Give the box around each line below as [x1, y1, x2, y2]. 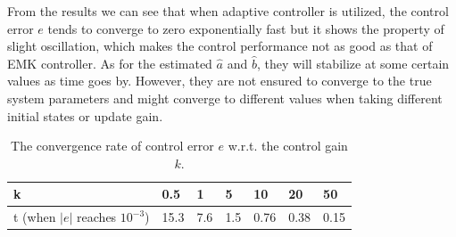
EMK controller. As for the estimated [7, 53, 212, 72]
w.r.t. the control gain [228, 136, 348, 155]
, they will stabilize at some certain [256, 53, 450, 72]
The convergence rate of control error [11, 136, 214, 155]
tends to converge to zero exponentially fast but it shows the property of [47, 19, 444, 37]
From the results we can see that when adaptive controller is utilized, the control [7, 2, 449, 20]
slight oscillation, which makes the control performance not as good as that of [7, 37, 433, 55]
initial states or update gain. [7, 106, 163, 125]
